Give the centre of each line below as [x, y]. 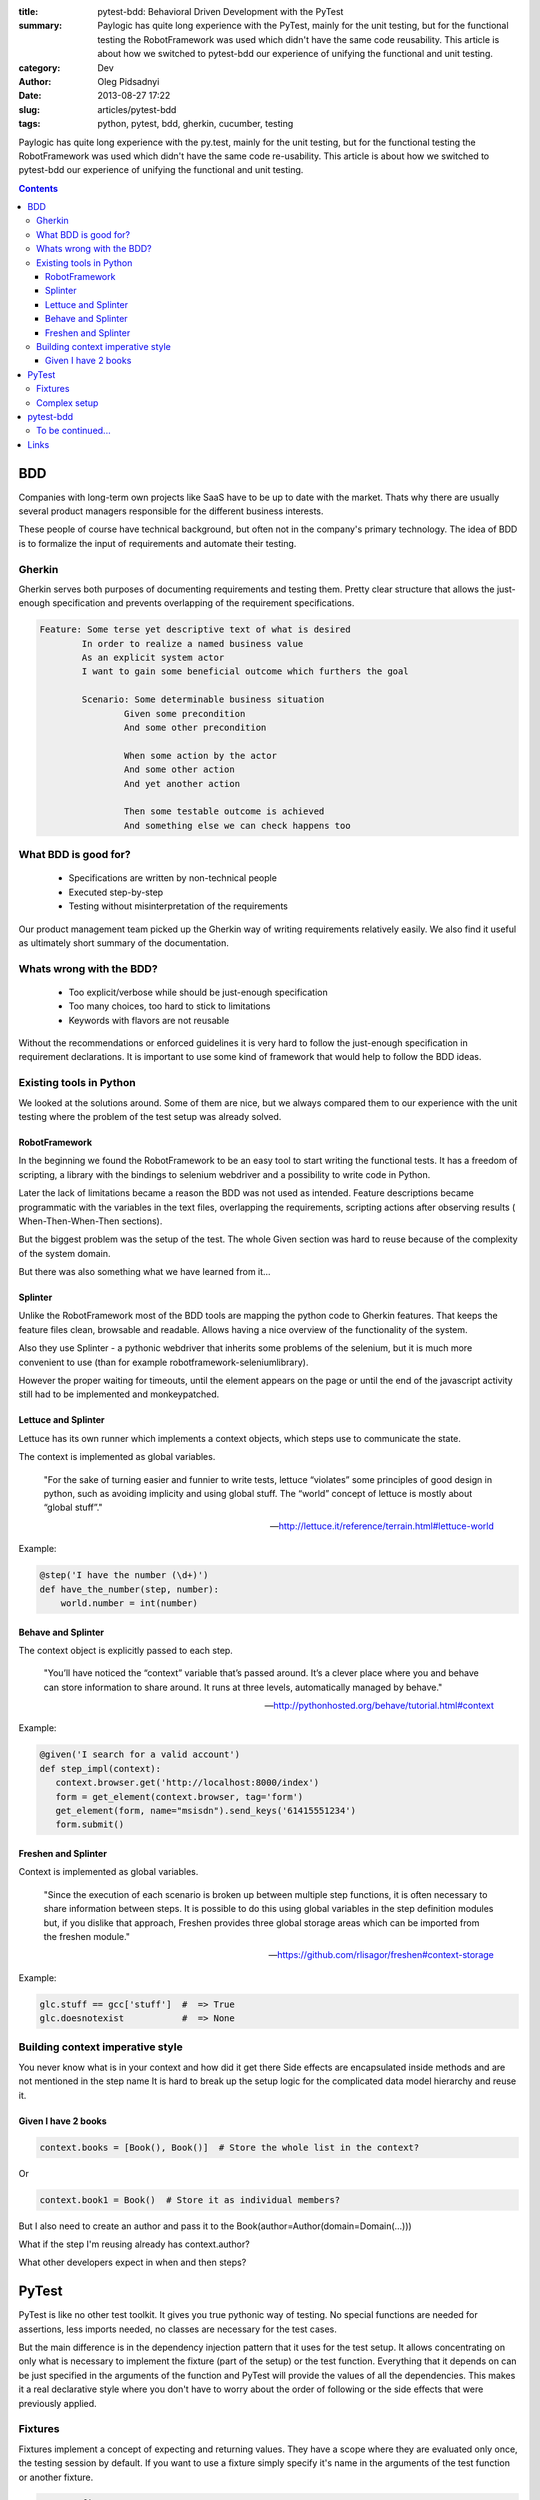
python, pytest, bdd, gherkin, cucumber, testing [195, 124]
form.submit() [90, 1824]
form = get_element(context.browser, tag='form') [179, 1796]
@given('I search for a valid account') [139, 1754]
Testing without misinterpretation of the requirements [178, 906]
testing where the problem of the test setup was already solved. [150, 1116]
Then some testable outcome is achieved [224, 811]
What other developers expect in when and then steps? [132, 2262]
